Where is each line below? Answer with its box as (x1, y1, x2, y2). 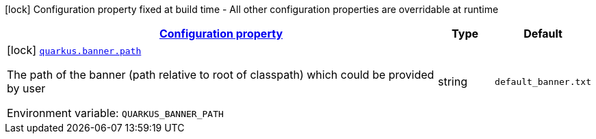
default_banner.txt (495, 76, 591, 87)
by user (7, 81, 46, 95)
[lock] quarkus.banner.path (7, 43, 142, 57)
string (437, 75, 467, 88)
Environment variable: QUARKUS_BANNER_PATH (7, 106, 224, 120)
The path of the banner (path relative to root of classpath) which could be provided (7, 68, 435, 81)
